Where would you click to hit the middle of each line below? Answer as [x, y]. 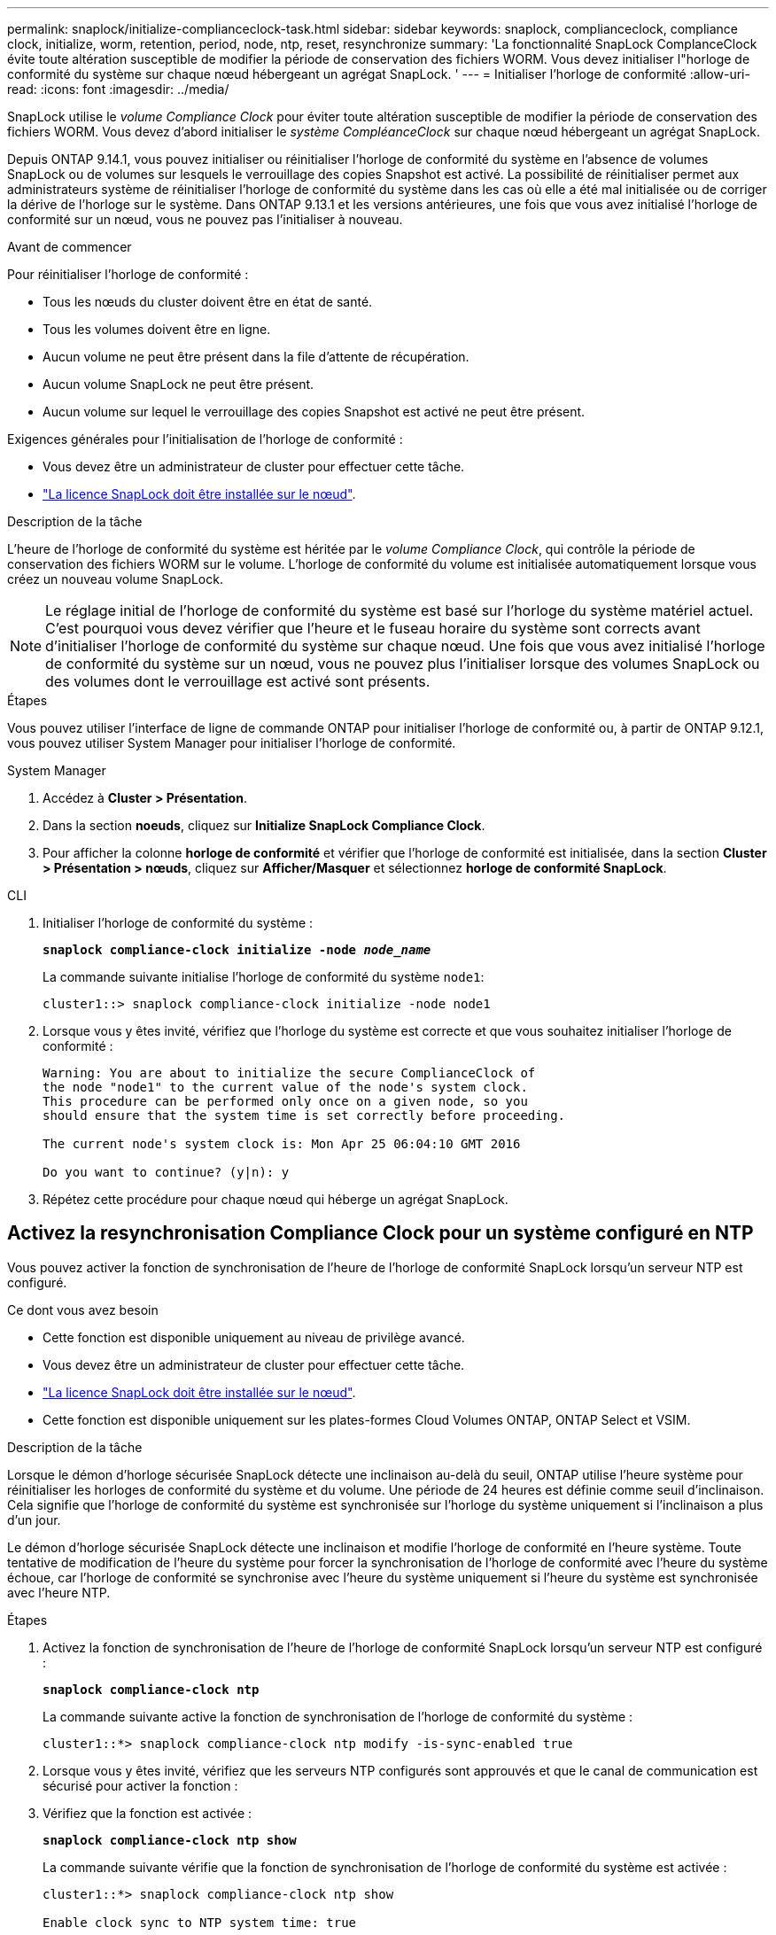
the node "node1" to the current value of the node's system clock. [285, 1087]
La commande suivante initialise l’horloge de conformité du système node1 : [264, 977]
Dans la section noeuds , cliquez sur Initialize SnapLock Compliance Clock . [264, 825]
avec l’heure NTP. [59, 1592]
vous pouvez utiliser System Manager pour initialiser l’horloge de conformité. [232, 743]
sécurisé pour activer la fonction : [140, 1785]
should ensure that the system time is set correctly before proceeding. [304, 1115]
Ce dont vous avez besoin [83, 1309]
